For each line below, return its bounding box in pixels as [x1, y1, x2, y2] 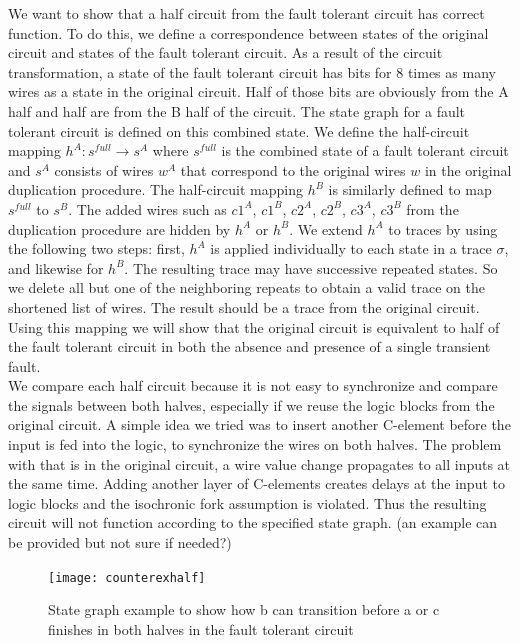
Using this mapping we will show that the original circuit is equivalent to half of [8, 316, 500, 337]
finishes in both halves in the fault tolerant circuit [48, 618, 354, 639]
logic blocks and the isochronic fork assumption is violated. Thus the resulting [8, 492, 487, 513]
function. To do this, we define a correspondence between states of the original [8, 22, 489, 43]
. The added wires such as [68, 198, 227, 219]
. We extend [289, 218, 363, 239]
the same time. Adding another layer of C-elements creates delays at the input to [8, 473, 505, 494]
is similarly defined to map [328, 179, 492, 200]
